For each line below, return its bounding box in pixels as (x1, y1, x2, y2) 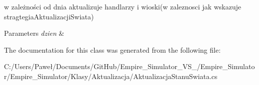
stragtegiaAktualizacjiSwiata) (4, 11, 94, 21)
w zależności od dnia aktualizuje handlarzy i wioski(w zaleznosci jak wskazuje (4, 1, 241, 11)
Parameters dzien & (4, 28, 64, 38)
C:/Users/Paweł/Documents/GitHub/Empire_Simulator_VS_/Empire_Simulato (4, 61, 255, 72)
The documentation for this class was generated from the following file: (4, 44, 221, 55)
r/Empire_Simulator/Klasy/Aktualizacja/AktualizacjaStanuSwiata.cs (4, 71, 218, 81)
